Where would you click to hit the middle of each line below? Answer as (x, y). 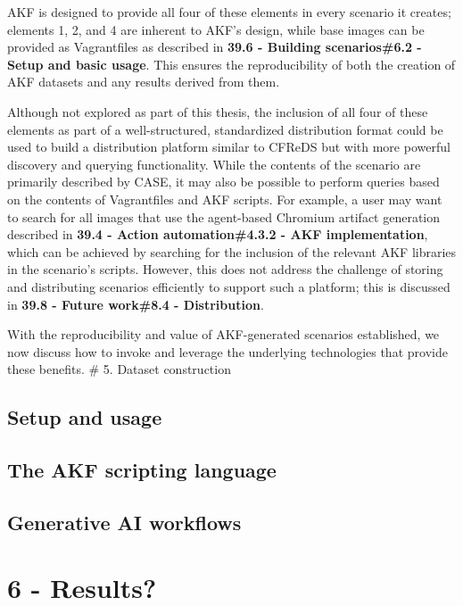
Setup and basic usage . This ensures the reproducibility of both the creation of (231, 64)
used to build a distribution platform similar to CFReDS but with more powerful (229, 147)
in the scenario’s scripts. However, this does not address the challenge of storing (225, 269)
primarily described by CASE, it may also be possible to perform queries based (223, 182)
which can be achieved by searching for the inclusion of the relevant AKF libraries (232, 251)
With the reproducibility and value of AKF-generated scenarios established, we (223, 334)
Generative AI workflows (124, 522)
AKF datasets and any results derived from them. (144, 82)
